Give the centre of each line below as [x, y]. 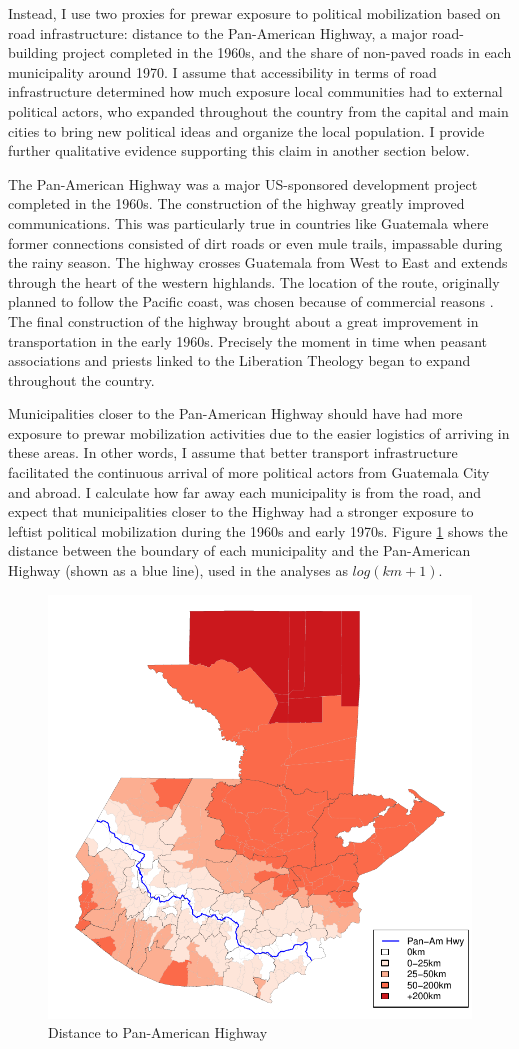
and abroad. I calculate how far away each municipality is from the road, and [245, 491]
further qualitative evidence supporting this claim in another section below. [239, 150]
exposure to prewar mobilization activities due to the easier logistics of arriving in [259, 432]
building [33, 52]
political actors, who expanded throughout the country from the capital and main [258, 110]
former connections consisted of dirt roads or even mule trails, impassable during [255, 242]
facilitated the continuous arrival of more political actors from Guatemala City [249, 472]
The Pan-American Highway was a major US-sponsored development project [243, 183]
